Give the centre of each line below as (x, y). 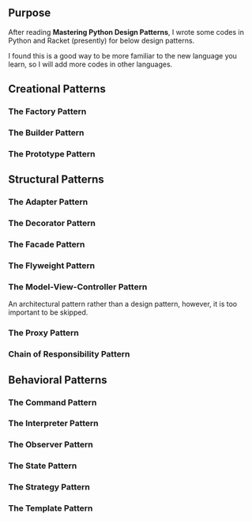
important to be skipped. (48, 312)
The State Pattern (43, 466)
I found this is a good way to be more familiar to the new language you (122, 55)
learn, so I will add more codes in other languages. (90, 64)
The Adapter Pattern (48, 202)
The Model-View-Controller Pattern (78, 286)
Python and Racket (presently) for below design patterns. (102, 40)
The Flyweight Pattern (52, 266)
